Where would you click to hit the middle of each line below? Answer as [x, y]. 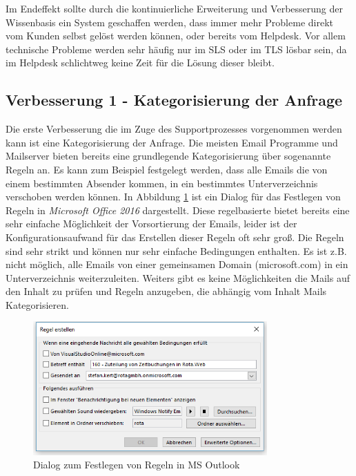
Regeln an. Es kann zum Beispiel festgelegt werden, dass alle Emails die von [167, 169]
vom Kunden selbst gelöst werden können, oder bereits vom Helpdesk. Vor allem [176, 36]
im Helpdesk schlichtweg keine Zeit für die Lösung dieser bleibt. [140, 63]
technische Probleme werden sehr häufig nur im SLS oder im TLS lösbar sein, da [176, 49]
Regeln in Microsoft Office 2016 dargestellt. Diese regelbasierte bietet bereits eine [178, 210]
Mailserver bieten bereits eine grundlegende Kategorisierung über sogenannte [168, 156]
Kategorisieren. [37, 304]
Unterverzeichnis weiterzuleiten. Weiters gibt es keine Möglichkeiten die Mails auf [178, 277]
